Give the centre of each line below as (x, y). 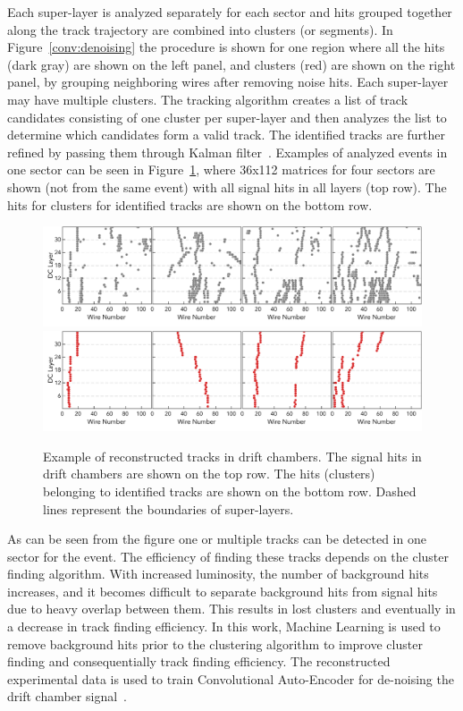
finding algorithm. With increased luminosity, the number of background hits (218, 574)
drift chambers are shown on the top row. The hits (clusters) (209, 474)
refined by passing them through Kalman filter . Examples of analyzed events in (227, 152)
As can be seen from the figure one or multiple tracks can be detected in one (217, 539)
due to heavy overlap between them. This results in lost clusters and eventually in (231, 609)
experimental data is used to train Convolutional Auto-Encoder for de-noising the (231, 678)
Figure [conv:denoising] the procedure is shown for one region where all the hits (226, 47)
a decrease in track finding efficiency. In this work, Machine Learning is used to (224, 626)
